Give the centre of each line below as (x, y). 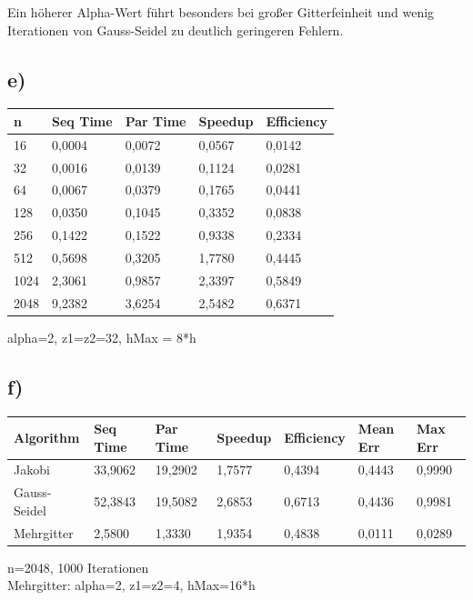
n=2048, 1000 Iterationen (78, 567)
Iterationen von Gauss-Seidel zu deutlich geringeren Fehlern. (176, 30)
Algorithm (47, 437)
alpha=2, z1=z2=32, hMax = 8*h (102, 337)
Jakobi (32, 470)
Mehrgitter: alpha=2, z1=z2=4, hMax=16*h (131, 585)
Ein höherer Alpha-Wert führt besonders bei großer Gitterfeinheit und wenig (221, 12)
